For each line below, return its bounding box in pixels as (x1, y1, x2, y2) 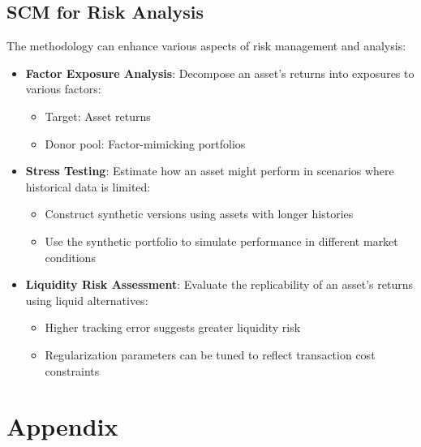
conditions (45, 248, 96, 265)
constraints (45, 362, 100, 379)
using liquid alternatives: (25, 291, 148, 308)
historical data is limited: (25, 178, 151, 195)
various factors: (25, 80, 101, 97)
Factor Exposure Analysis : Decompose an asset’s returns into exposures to (25, 64, 415, 81)
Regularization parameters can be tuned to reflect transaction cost (45, 346, 376, 363)
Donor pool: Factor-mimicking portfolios (45, 135, 246, 152)
